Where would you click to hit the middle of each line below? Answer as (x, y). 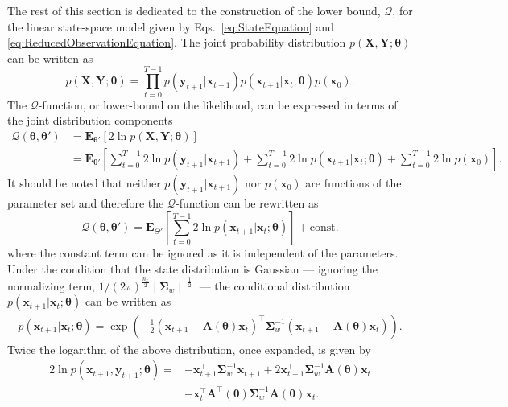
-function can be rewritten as (247, 202)
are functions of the (353, 182)
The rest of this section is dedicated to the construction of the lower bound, (194, 10)
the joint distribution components (90, 120)
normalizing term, (51, 285)
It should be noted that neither (84, 182)
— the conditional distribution (275, 285)
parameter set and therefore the (86, 202)
